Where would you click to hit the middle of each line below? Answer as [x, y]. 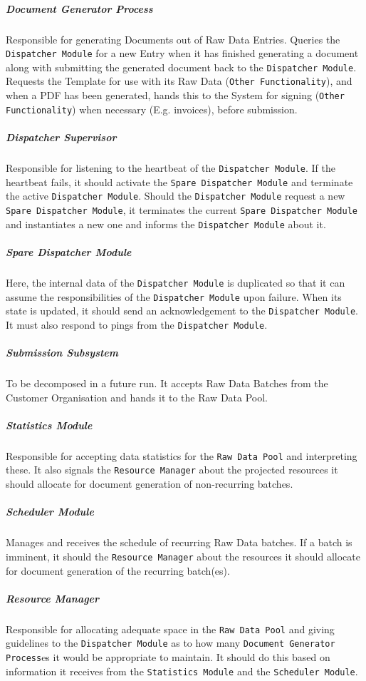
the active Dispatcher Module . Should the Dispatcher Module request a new [176, 196]
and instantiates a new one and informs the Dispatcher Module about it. [166, 224]
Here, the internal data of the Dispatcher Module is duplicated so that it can [176, 282]
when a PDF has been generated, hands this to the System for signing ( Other [175, 95]
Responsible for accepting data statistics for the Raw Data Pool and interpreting [182, 455]
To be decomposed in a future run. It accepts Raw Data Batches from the [167, 383]
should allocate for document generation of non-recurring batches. [150, 484]
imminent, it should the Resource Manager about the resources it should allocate [183, 556]
